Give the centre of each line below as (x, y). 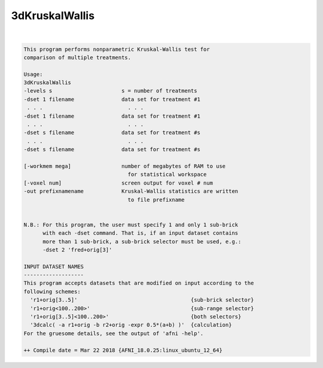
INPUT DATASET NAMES (54, 266)
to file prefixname (156, 200)
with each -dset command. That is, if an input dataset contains (141, 233)
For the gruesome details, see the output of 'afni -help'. (114, 333)
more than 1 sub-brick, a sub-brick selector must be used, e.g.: (142, 241)
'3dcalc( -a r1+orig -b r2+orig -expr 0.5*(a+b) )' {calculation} (131, 325)
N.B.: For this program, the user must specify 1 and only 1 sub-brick (131, 225)
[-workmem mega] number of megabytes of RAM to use (125, 166)
